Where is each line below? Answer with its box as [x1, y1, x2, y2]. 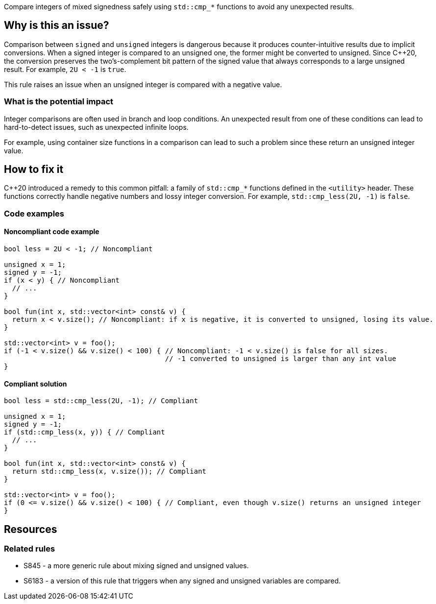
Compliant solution [4, 379, 67, 388]
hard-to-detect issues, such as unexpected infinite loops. [4, 122, 189, 131]
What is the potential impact [4, 97, 114, 107]
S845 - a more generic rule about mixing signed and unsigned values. [24, 561, 249, 570]
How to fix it [4, 163, 64, 176]
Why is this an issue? [4, 19, 109, 32]
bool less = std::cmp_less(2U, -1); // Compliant [4, 397, 198, 405]
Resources [4, 523, 57, 535]
